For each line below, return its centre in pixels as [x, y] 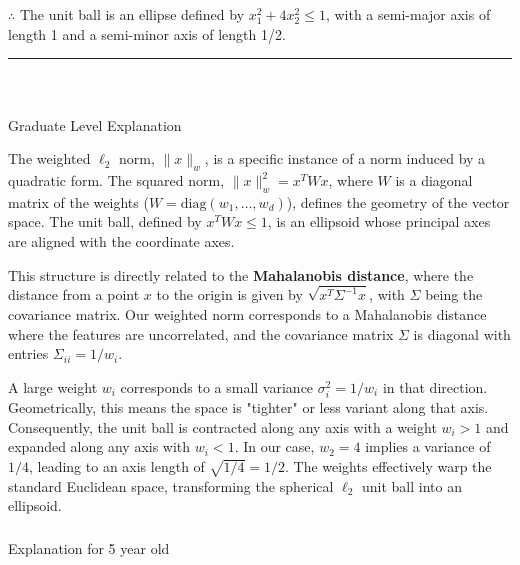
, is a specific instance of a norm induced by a [345, 158]
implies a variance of [428, 446]
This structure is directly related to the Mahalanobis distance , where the [241, 274]
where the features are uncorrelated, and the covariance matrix [201, 333]
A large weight [53, 386]
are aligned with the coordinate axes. [121, 241]
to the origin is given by [229, 294]
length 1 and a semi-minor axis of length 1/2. [147, 33]
